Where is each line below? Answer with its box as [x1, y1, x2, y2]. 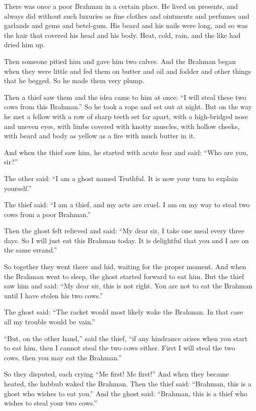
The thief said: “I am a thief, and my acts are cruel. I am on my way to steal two [4, 199, 250, 210]
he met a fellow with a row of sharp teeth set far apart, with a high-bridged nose [4, 111, 248, 121]
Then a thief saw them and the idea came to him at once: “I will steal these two [4, 92, 246, 102]
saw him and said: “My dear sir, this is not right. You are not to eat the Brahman [4, 281, 253, 291]
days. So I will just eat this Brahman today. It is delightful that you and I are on [4, 235, 249, 245]
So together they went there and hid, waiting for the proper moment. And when [4, 261, 246, 272]
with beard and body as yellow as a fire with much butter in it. [4, 130, 196, 141]
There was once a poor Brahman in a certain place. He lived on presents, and [4, 1, 238, 11]
